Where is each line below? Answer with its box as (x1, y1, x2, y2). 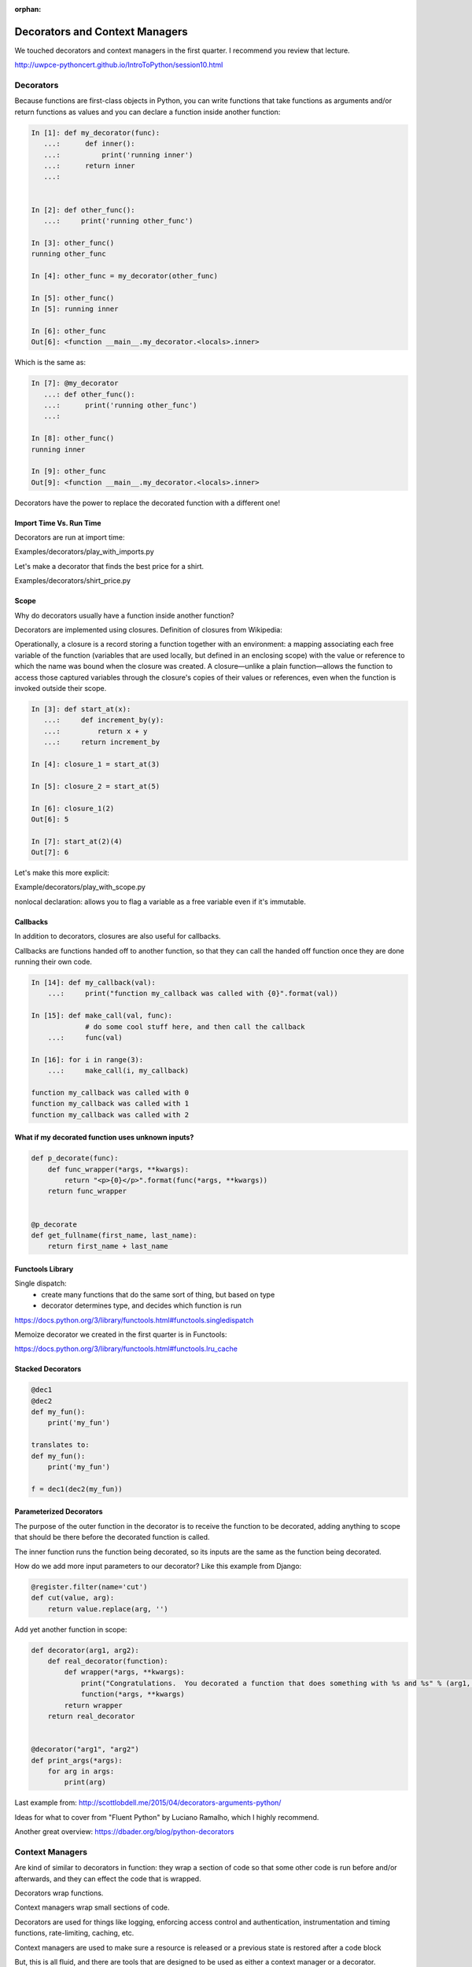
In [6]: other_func (31, 327, 106, 335)
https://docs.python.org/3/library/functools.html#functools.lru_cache (14, 1344, 238, 1353)
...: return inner (43, 161, 135, 170)
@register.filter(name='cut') (31, 1582, 148, 1591)
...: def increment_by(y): (43, 716, 164, 725)
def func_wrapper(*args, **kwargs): (47, 1164, 189, 1174)
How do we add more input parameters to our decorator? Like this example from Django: (14, 1561, 302, 1570)
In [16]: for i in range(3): (31, 1055, 144, 1064)
